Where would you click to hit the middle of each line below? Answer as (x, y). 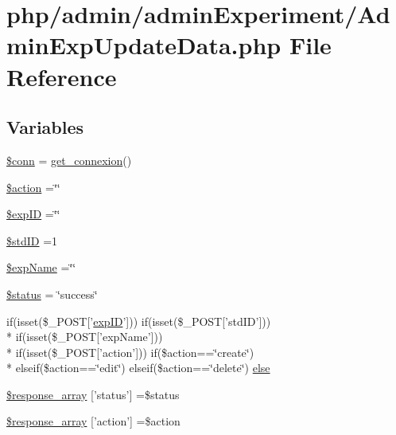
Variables (45, 127)
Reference (62, 76)
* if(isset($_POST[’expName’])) (85, 337)
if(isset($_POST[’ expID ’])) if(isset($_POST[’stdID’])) (139, 321)
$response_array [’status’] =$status (93, 394)
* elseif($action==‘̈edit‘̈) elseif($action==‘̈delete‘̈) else (138, 368)
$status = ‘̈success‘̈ (52, 294)
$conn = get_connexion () (69, 160)
